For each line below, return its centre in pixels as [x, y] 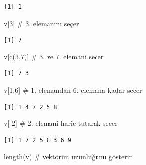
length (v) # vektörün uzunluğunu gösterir [68, 156]
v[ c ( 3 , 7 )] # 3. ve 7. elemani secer [54, 56]
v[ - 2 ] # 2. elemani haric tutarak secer [61, 123]
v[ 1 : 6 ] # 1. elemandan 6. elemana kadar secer [73, 89]
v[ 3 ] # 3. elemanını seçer [42, 23]
